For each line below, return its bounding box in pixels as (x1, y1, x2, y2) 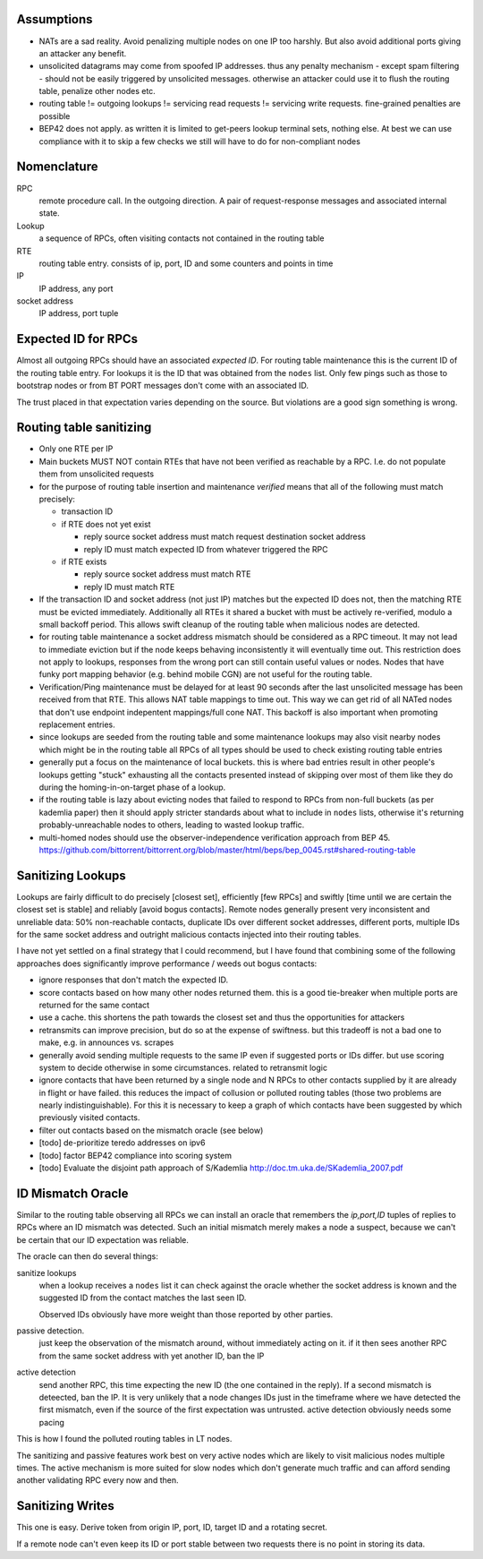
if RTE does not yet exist (61, 518, 151, 529)
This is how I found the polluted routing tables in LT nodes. (16, 1434, 233, 1444)
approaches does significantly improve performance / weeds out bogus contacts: (16, 958, 318, 969)
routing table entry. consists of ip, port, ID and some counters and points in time (38, 258, 334, 269)
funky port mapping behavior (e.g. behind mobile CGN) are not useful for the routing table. (38, 669, 373, 680)
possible (38, 110, 71, 121)
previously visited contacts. (38, 1112, 140, 1123)
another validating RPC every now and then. (16, 1475, 179, 1486)
